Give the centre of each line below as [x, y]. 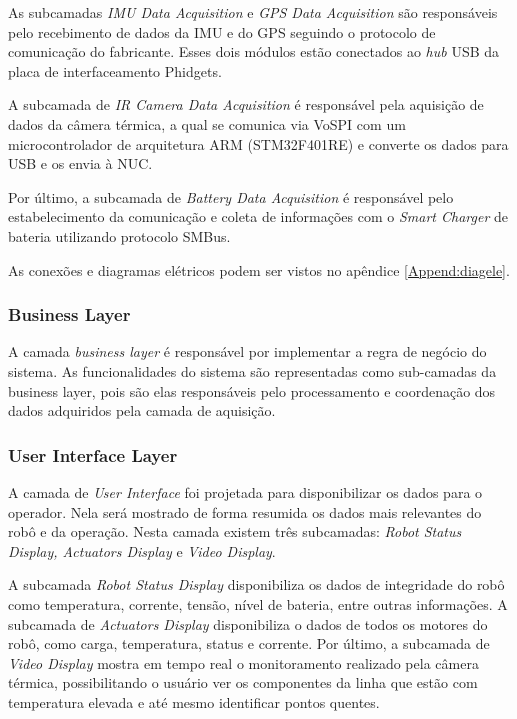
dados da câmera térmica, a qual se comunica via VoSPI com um [207, 123]
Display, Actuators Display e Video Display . [142, 550]
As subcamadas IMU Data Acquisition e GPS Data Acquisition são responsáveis [253, 12]
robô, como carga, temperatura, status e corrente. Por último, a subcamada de [249, 643]
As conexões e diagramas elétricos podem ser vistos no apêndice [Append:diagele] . [259, 269]
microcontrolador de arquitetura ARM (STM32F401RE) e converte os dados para [258, 143]
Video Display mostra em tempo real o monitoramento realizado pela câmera [243, 662]
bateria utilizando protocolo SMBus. [119, 235]
